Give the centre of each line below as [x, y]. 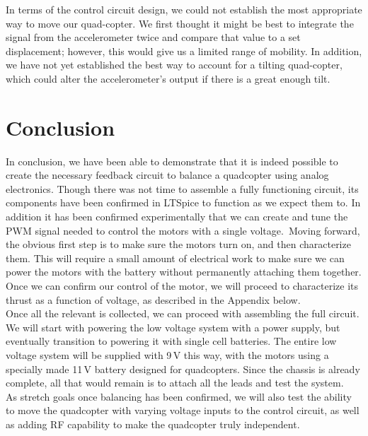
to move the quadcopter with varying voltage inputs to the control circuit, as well [183, 410]
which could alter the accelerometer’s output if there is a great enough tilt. [168, 78]
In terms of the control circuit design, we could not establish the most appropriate [184, 9]
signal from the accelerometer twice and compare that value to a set [153, 37]
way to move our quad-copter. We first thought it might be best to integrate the [180, 23]
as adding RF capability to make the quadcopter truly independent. [153, 424]
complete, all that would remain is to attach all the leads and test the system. [175, 383]
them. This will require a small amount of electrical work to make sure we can [175, 258]
